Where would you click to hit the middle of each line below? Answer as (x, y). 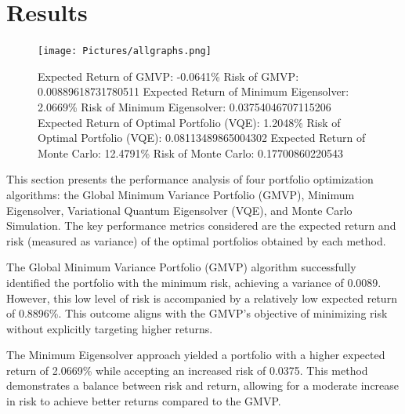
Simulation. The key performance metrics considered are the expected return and (201, 225)
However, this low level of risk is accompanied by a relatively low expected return (202, 298)
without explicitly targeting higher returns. (110, 328)
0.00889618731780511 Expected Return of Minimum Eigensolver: (193, 91)
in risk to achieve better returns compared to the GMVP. (144, 401)
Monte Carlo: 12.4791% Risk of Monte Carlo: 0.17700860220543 (191, 153)
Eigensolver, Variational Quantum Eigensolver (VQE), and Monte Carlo (179, 210)
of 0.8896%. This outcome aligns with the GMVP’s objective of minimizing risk (197, 313)
